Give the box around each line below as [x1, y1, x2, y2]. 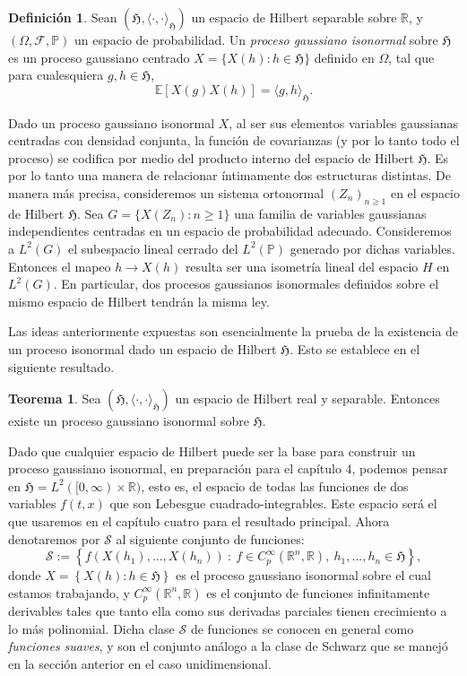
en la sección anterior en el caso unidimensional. [8, 654, 272, 673]
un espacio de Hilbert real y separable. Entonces [175, 389, 440, 408]
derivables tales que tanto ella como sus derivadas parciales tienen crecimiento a [8, 602, 447, 620]
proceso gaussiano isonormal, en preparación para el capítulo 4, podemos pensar [8, 459, 448, 478]
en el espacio [390, 183, 460, 202]
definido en [314, 48, 375, 66]
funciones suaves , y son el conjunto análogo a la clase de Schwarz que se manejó [8, 637, 448, 655]
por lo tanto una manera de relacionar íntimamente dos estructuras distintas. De [8, 166, 451, 185]
